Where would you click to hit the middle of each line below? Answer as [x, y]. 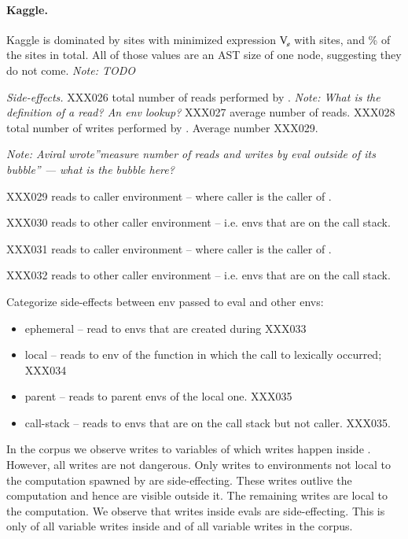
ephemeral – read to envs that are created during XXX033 [165, 328]
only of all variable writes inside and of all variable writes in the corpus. [180, 526]
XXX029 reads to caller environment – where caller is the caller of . [169, 196]
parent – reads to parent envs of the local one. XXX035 [158, 396]
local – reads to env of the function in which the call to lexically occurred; [203, 354]
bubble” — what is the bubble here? [90, 169]
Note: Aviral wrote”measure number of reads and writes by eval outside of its [191, 154]
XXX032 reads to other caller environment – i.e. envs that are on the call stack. [198, 275]
